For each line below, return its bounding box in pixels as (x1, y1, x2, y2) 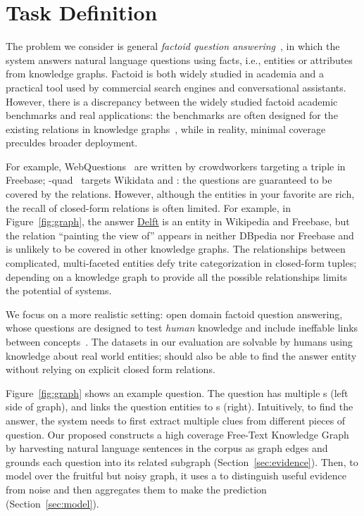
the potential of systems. (6, 283, 112, 298)
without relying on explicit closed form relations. (6, 362, 215, 377)
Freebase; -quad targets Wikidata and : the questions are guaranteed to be (6, 172, 332, 187)
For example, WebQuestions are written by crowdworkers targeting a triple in (6, 158, 346, 173)
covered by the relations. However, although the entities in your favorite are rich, (6, 187, 355, 201)
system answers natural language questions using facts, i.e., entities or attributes (6, 52, 353, 67)
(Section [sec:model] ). (6, 496, 99, 510)
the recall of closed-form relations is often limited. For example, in (6, 200, 291, 215)
